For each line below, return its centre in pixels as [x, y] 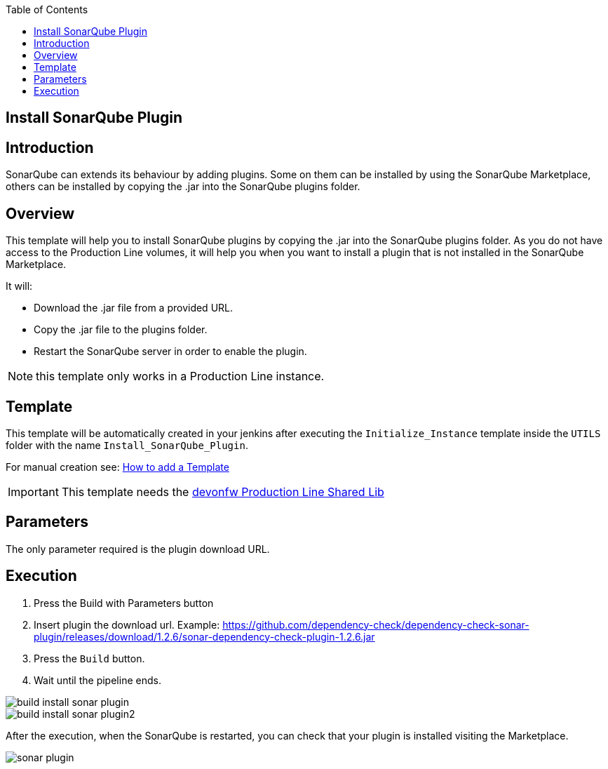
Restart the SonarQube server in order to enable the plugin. [170, 352]
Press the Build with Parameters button [124, 603]
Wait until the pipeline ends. [97, 680]
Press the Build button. [89, 658]
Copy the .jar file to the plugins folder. [121, 330]
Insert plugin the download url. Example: [127, 624]
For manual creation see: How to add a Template [117, 467]
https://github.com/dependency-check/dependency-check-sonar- [376, 624]
